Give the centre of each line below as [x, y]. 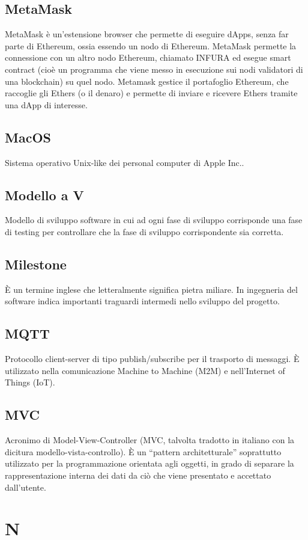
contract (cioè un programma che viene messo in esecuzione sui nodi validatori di [154, 69]
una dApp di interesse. [46, 104]
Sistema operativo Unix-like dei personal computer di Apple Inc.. [125, 162]
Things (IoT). [30, 382]
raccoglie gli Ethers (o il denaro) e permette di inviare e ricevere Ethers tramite [151, 93]
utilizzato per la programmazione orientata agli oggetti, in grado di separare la [149, 463]
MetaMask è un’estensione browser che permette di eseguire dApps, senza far [147, 34]
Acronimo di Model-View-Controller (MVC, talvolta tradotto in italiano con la [150, 440]
